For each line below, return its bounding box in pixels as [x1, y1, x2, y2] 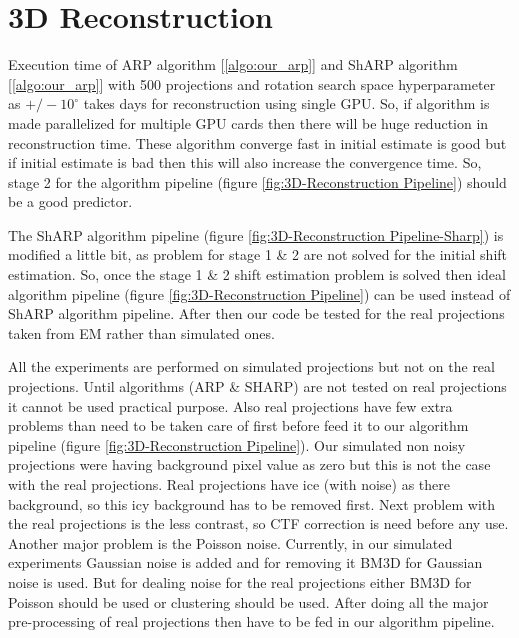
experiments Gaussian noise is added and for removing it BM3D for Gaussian [8, 552, 483, 573]
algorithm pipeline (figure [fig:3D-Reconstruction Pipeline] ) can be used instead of [8, 283, 511, 304]
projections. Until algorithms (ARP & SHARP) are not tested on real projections [8, 376, 507, 397]
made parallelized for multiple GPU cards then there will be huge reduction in [8, 112, 489, 133]
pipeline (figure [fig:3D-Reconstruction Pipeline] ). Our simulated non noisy [8, 434, 466, 455]
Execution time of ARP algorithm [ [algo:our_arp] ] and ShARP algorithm [8, 54, 458, 75]
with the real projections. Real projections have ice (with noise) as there [8, 474, 451, 494]
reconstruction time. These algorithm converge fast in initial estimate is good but [8, 132, 507, 153]
